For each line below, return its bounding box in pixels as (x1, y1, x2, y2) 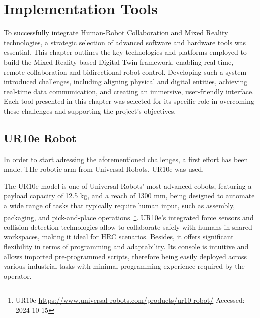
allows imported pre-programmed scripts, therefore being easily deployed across (4, 251, 247, 261)
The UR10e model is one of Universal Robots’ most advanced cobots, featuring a (4, 180, 252, 191)
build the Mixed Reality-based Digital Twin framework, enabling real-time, (4, 56, 234, 67)
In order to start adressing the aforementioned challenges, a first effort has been (4, 153, 248, 164)
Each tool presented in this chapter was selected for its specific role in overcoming (4, 96, 254, 106)
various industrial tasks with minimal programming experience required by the (4, 261, 245, 271)
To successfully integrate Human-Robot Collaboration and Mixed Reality (4, 27, 228, 38)
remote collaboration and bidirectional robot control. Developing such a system (4, 66, 247, 77)
